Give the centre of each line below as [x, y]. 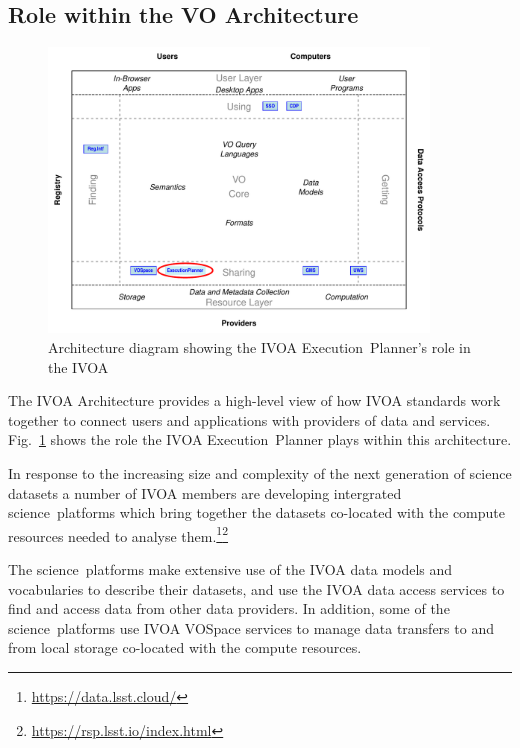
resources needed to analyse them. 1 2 [118, 534]
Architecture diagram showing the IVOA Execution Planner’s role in [259, 346]
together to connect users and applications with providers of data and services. [249, 419]
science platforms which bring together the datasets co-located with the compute [256, 512]
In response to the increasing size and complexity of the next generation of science [260, 472]
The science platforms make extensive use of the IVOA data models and [230, 568]
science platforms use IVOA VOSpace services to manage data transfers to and [251, 627]
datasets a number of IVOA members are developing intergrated [205, 492]
